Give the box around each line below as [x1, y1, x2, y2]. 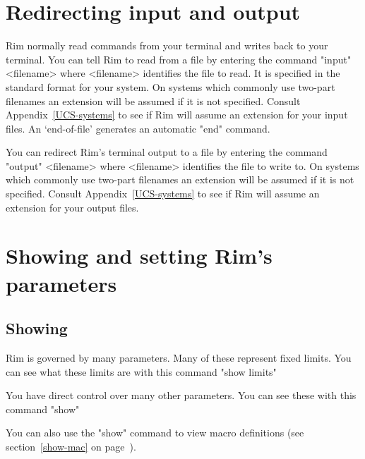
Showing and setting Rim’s [6, 241, 273, 270]
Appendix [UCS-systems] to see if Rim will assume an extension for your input [6, 107, 348, 122]
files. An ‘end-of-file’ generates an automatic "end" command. [6, 121, 270, 135]
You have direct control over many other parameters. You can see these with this [6, 388, 357, 403]
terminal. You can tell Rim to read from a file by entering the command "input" [6, 51, 352, 66]
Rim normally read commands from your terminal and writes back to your [6, 38, 328, 53]
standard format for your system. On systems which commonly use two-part [6, 79, 335, 94]
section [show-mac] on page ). [6, 439, 136, 453]
